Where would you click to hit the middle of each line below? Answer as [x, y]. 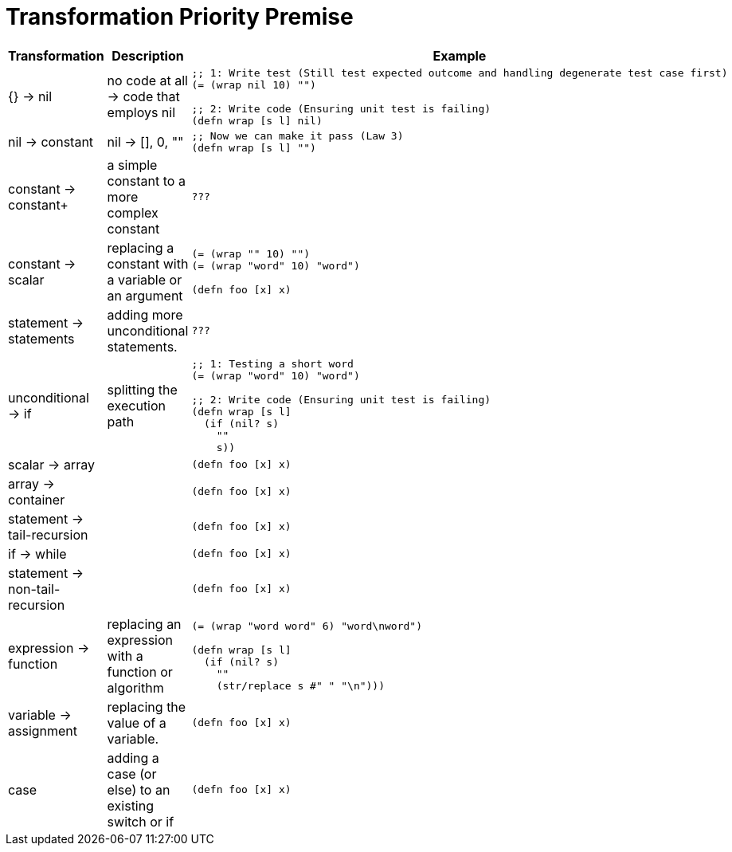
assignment [43, 730]
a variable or [145, 279]
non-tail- [34, 589]
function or [140, 671]
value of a [137, 722]
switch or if [141, 821]
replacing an [144, 624]
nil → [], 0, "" [145, 141]
